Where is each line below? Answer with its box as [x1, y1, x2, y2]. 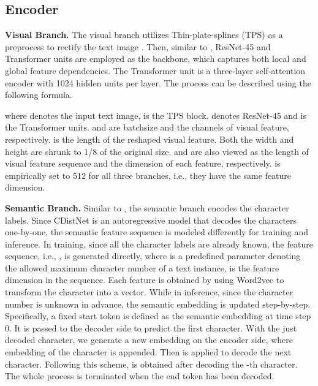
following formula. [5, 88, 72, 101]
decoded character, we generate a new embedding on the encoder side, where [5, 333, 293, 346]
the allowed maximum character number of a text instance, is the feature [5, 261, 279, 274]
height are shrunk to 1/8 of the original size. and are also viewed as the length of [5, 145, 309, 157]
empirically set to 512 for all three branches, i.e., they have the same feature [5, 168, 292, 181]
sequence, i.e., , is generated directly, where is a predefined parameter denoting [5, 249, 301, 262]
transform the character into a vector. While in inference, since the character [5, 286, 293, 298]
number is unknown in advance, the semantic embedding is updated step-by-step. [5, 297, 311, 310]
